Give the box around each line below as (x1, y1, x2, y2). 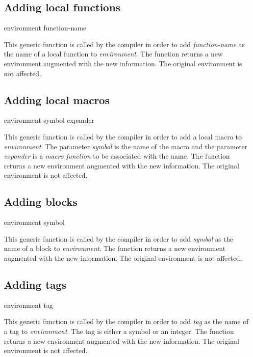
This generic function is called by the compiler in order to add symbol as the (4, 233, 233, 244)
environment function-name (4, 23, 87, 33)
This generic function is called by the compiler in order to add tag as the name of (4, 316, 249, 327)
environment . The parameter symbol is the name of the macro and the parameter (4, 141, 248, 151)
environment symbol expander (4, 115, 95, 125)
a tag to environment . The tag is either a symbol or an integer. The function (4, 326, 234, 336)
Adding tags (4, 276, 67, 292)
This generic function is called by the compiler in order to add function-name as (4, 39, 245, 49)
